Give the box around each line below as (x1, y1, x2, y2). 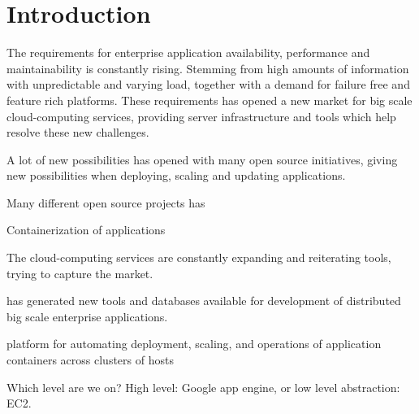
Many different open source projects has (6, 194, 205, 211)
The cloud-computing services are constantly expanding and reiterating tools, (6, 249, 391, 266)
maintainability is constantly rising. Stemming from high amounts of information (6, 59, 409, 76)
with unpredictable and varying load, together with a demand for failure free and (6, 76, 410, 93)
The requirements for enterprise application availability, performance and (6, 44, 370, 61)
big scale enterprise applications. (6, 307, 168, 325)
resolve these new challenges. (6, 124, 149, 141)
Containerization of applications (6, 221, 166, 238)
